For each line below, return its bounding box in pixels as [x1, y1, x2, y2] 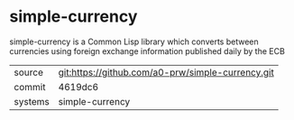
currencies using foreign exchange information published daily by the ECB [9, 45, 286, 56]
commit [14, 80, 46, 93]
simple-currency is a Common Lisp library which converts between [9, 36, 259, 47]
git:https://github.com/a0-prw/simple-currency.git [58, 66, 275, 78]
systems [14, 95, 50, 107]
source [14, 66, 43, 78]
